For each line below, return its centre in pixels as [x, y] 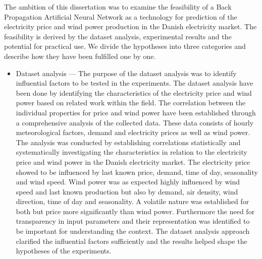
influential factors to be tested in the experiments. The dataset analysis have [135, 83]
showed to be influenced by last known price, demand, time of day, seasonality [137, 172]
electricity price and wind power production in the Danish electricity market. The [130, 26]
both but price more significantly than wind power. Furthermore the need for [135, 211]
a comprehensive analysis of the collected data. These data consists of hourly [135, 122]
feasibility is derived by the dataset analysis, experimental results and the [118, 36]
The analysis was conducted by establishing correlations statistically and [128, 142]
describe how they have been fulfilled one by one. [80, 56]
